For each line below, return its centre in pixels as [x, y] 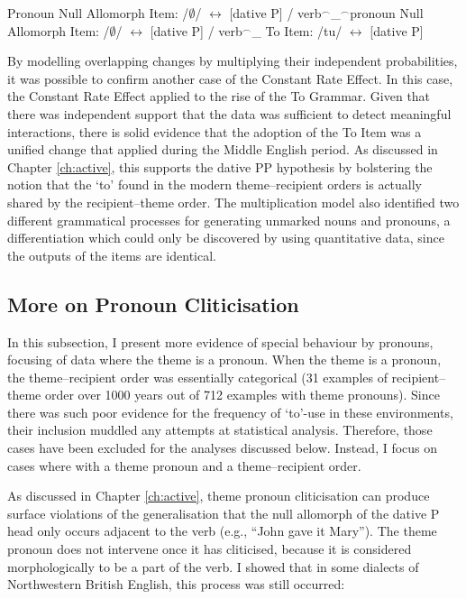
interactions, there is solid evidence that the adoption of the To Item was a [215, 131]
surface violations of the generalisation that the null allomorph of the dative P [224, 513]
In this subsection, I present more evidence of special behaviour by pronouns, [220, 341]
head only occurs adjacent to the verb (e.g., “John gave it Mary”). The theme [222, 531]
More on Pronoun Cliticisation [153, 304]
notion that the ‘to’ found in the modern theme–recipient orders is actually [215, 184]
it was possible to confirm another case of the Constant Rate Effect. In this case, [230, 78]
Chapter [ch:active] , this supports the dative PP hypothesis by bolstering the [220, 166]
